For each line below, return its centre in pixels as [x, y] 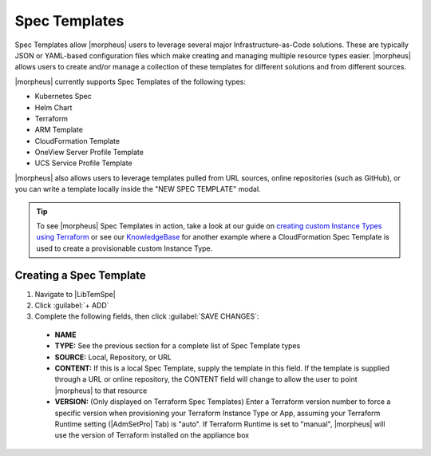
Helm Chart [53, 107]
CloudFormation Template [77, 141]
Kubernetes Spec [63, 97]
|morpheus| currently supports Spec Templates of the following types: [130, 81]
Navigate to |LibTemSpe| [75, 294]
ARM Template [59, 130]
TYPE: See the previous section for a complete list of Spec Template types [178, 346]
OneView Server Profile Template [89, 153]
